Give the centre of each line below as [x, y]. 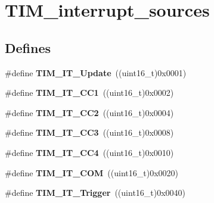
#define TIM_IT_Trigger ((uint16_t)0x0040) [95, 193]
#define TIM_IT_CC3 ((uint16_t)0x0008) [89, 132]
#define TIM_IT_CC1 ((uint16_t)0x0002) [89, 93]
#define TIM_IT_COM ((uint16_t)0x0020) [92, 172]
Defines [28, 47]
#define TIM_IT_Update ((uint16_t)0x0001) [96, 72]
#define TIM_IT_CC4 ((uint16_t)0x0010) [89, 152]
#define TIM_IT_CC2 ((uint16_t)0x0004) [89, 112]
